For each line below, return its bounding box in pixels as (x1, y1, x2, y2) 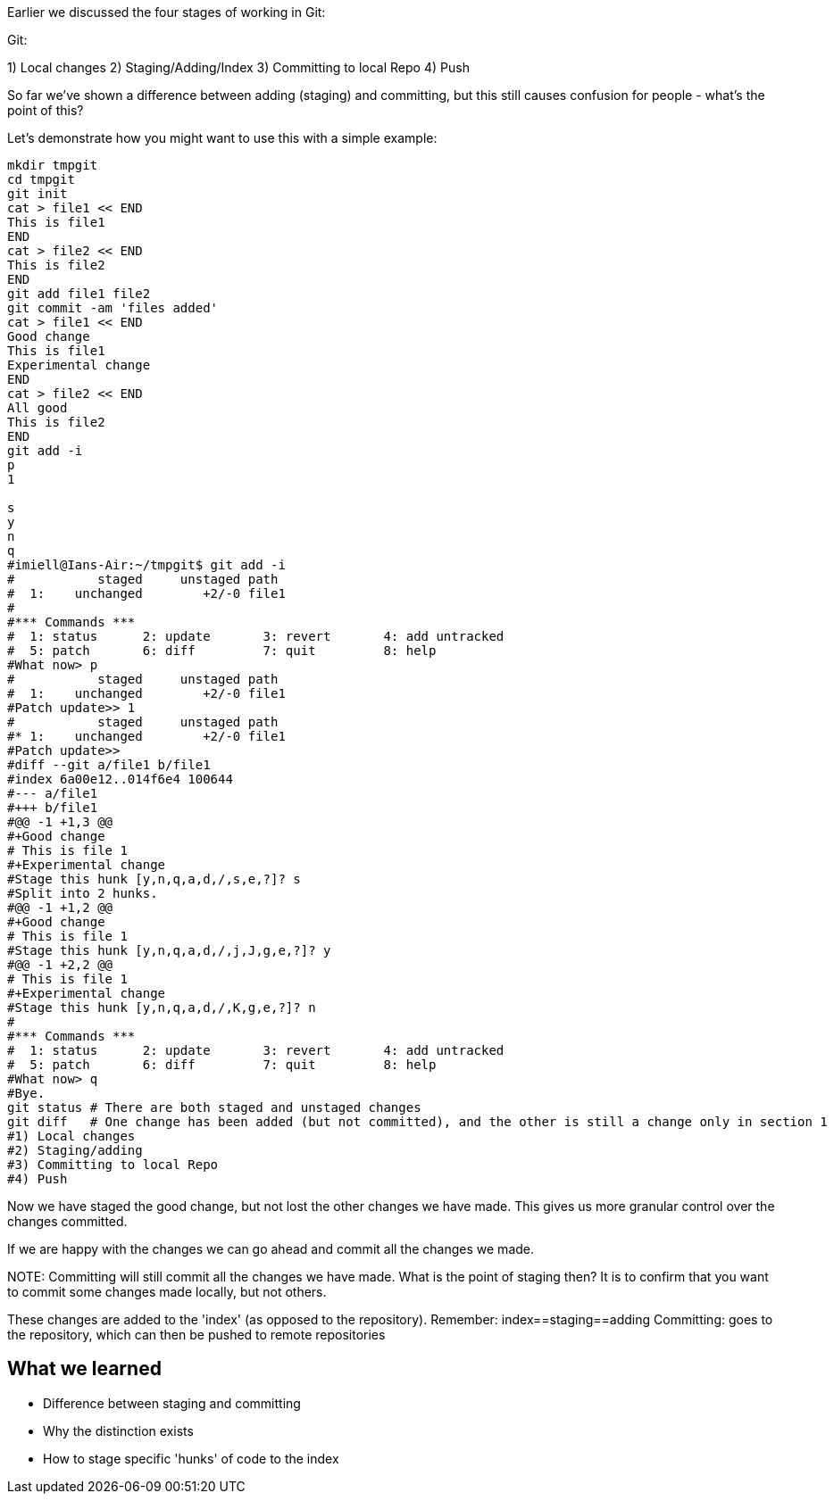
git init (7, 187, 68, 201)
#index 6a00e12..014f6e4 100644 (7, 772, 233, 786)
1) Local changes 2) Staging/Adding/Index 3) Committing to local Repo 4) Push (7, 60, 470, 75)
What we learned (7, 1357, 162, 1381)
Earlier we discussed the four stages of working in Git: (7, 4, 326, 20)
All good (7, 401, 68, 415)
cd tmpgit (7, 172, 75, 187)
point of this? (7, 103, 84, 118)
